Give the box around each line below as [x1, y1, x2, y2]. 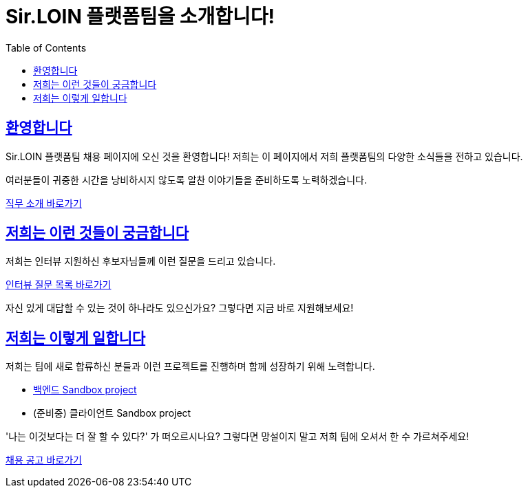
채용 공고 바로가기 [6, 454, 82, 466]
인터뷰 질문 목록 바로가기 [6, 278, 112, 291]
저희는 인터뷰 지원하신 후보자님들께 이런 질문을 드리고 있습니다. [6, 255, 276, 267]
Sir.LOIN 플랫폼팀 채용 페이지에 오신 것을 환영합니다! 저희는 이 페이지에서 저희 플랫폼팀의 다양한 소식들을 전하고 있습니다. [6, 150, 523, 162]
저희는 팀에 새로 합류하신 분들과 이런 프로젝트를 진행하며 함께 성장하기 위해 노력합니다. [6, 360, 375, 373]
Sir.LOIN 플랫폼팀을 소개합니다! [6, 5, 275, 28]
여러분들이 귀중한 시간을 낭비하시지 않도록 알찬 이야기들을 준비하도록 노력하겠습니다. [6, 173, 367, 186]
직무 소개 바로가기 [6, 197, 82, 209]
